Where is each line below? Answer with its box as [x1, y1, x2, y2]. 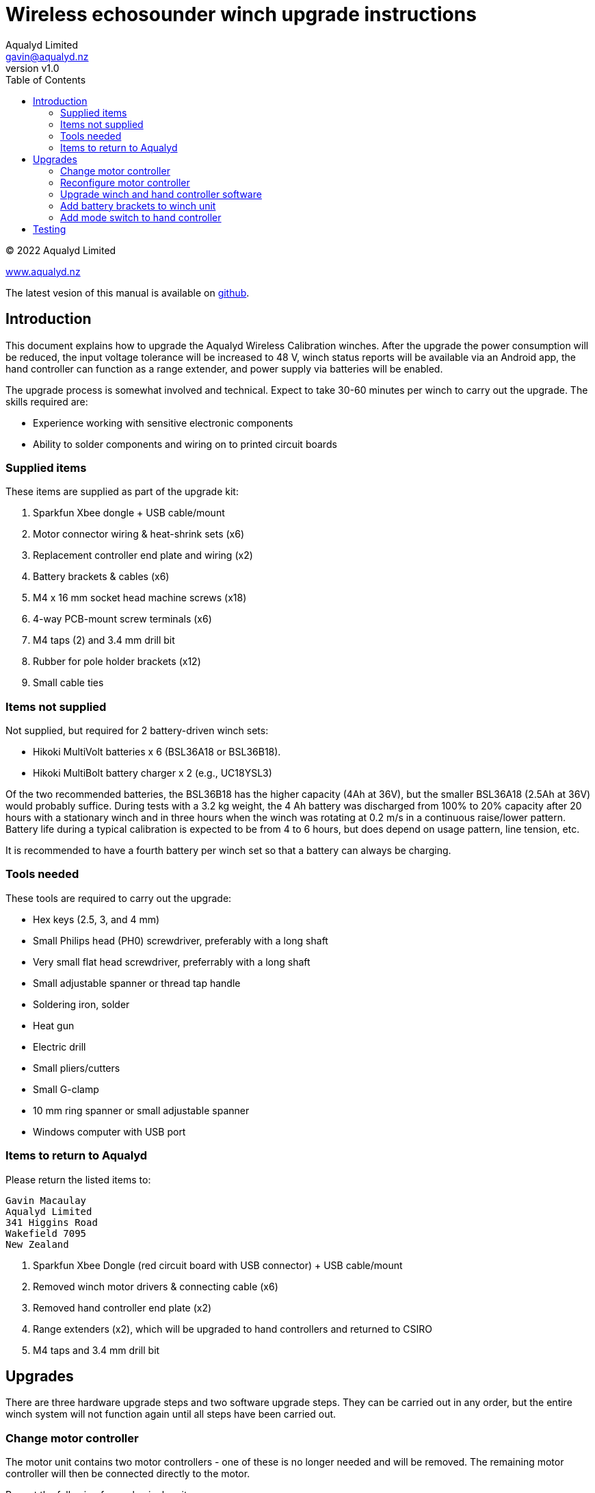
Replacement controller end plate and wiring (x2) [33, 549, 253, 562]
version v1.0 [5, 62, 59, 74]
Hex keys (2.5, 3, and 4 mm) [33, 913, 160, 925]
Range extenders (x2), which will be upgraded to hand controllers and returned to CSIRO [33, 1322, 432, 1335]
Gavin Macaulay [5, 1194, 87, 1206]
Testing [33, 223, 66, 235]
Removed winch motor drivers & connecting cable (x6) [33, 1280, 278, 1292]
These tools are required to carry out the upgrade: [5, 892, 232, 904]
